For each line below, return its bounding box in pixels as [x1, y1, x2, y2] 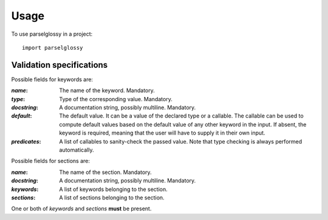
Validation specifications [11, 59, 108, 70]
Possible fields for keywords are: [11, 76, 94, 83]
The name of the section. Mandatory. [59, 168, 152, 176]
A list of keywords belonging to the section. [59, 185, 168, 193]
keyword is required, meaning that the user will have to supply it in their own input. [59, 129, 265, 136]
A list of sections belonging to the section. [59, 194, 165, 201]
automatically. [59, 146, 94, 153]
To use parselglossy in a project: [11, 30, 93, 38]
